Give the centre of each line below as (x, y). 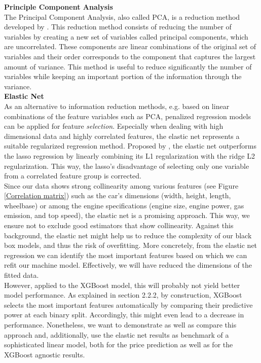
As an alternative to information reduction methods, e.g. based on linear (117, 106)
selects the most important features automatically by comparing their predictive (128, 304)
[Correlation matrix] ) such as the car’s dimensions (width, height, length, (118, 195)
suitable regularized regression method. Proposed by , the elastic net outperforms (130, 146)
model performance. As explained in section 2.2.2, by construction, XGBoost (123, 295)
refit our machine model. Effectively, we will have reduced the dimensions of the (128, 265)
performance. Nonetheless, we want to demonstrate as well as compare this (120, 324)
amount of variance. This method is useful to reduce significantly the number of (128, 66)
